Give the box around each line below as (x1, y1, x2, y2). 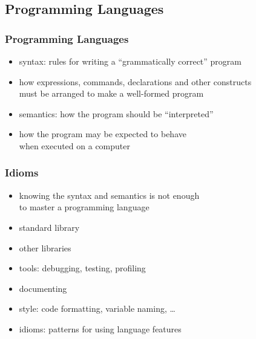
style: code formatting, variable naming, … (19, 302, 176, 315)
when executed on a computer (19, 139, 130, 152)
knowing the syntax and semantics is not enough (19, 189, 200, 201)
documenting (19, 282, 67, 294)
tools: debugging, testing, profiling (19, 262, 146, 274)
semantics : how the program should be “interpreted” (19, 107, 214, 120)
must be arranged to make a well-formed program (19, 87, 204, 100)
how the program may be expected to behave (19, 128, 186, 140)
